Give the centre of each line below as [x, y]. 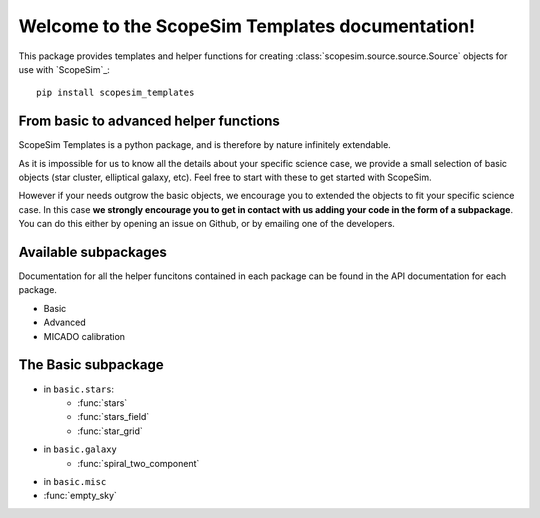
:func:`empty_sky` [80, 496]
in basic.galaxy [80, 449]
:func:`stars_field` [113, 417]
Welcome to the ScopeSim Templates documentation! [246, 26]
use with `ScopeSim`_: [64, 69]
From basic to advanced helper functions [149, 121]
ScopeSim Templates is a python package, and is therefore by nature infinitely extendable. [205, 145]
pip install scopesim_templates [115, 93]
